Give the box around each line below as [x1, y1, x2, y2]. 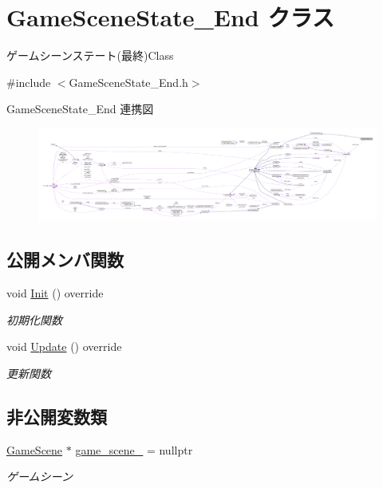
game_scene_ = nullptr [75, 441, 193, 458]
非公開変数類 [6, 403, 107, 428]
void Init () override [6, 285, 104, 301]
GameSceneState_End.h [69, 73, 188, 90]
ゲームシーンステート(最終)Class [6, 47, 174, 64]
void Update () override [6, 338, 122, 355]
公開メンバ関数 [6, 247, 124, 272]
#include [6, 73, 51, 90]
